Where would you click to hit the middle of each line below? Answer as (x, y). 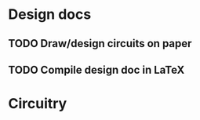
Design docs (50, 15)
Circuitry (38, 104)
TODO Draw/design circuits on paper (100, 44)
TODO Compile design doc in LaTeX (96, 69)
